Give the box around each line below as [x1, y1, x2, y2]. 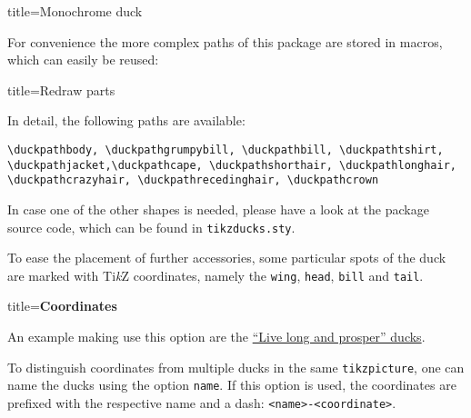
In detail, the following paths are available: [7, 111, 246, 130]
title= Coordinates [7, 296, 117, 315]
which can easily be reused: [7, 50, 159, 69]
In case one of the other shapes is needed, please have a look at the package [7, 199, 429, 218]
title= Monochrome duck [7, 2, 143, 20]
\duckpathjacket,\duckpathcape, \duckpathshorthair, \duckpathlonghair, [7, 158, 456, 172]
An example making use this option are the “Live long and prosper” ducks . [7, 327, 426, 346]
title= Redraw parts [7, 80, 115, 99]
